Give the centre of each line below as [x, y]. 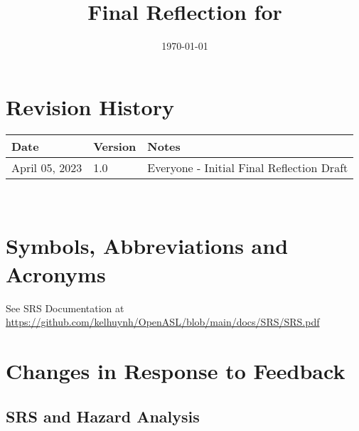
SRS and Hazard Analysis [103, 416]
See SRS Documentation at [65, 308]
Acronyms [56, 273]
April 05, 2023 [47, 167]
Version [115, 146]
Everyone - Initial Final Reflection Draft [248, 167]
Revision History [90, 106]
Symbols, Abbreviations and [147, 246]
